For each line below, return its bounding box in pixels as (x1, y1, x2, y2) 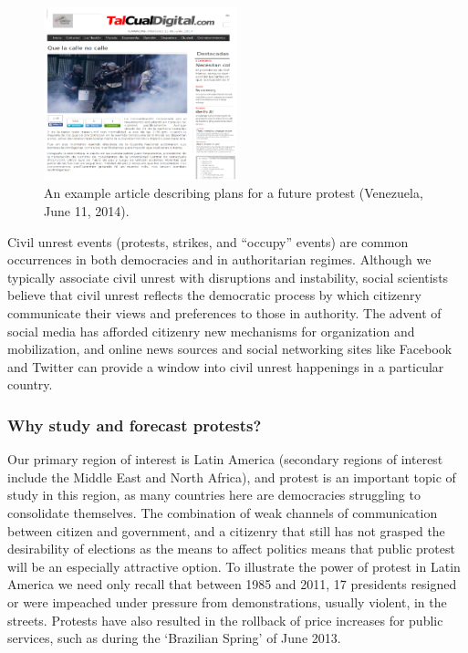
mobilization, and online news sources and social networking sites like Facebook (7, 339, 452, 358)
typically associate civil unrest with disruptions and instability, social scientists (7, 267, 449, 286)
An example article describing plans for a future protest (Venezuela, (44, 183, 423, 202)
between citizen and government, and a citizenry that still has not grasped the (7, 521, 445, 540)
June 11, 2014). (44, 202, 130, 221)
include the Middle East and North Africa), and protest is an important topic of (7, 467, 456, 486)
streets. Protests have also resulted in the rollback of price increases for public (7, 610, 443, 629)
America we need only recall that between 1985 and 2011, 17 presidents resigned (7, 575, 457, 594)
